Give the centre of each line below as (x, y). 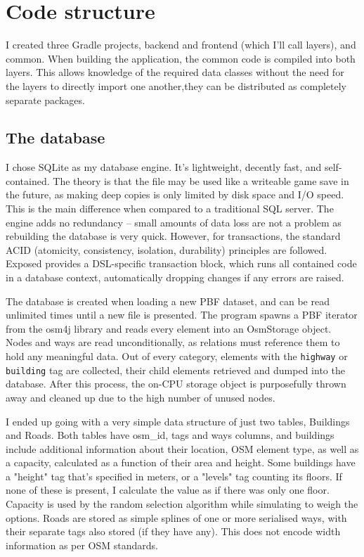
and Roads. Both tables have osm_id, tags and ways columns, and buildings (170, 435)
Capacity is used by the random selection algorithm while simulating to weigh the (182, 504)
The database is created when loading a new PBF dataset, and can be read (168, 301)
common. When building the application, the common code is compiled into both (181, 58)
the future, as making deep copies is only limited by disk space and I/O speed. (175, 194)
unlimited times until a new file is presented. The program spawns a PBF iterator (182, 315)
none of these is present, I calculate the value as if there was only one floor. (168, 490)
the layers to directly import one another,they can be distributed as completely (176, 85)
